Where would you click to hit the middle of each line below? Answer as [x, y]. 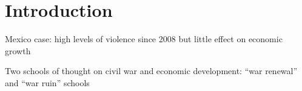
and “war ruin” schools [47, 82]
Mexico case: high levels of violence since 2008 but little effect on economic [144, 39]
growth [18, 50]
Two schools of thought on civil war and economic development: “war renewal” [151, 71]
